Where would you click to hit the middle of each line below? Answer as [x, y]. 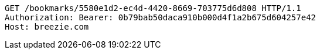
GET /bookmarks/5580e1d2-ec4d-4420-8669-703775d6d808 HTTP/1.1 [153, 8]
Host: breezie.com [47, 27]
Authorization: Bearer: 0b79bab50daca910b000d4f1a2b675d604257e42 [161, 17]
